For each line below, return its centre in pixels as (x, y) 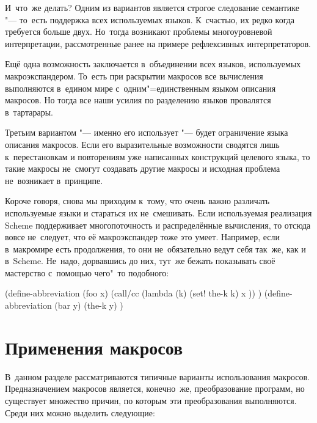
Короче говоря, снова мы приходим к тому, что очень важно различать (137, 201)
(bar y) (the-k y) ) (89, 305)
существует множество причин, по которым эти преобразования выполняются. (151, 400)
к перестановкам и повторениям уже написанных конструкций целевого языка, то (158, 156)
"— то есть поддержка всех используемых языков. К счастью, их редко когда (150, 19)
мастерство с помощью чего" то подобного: (87, 272)
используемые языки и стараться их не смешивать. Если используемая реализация (158, 212)
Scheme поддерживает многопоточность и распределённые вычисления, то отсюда (158, 225)
